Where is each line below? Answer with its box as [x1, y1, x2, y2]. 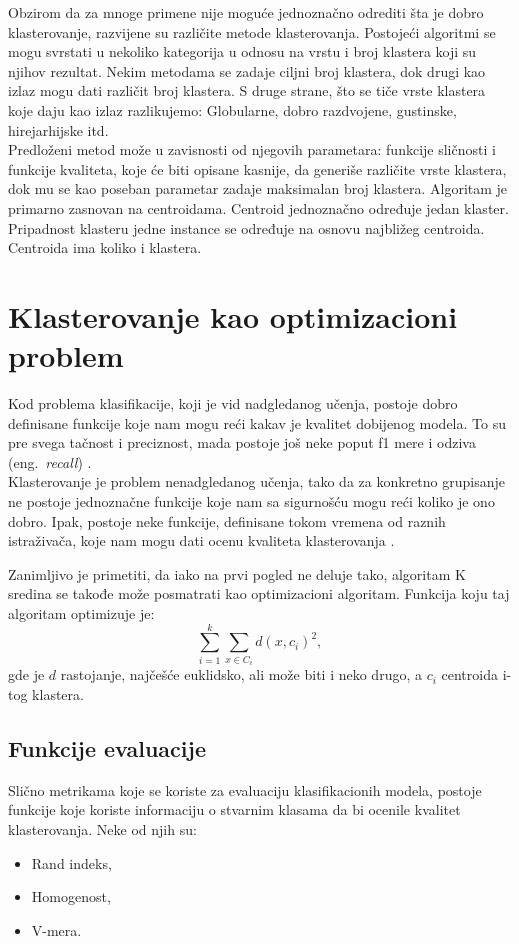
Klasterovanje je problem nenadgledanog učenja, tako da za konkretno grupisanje [8, 471, 505, 492]
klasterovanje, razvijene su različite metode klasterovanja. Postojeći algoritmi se [8, 21, 496, 42]
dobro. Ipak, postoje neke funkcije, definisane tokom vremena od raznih [8, 510, 446, 531]
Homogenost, [31, 886, 111, 907]
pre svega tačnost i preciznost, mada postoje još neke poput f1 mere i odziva [8, 432, 476, 453]
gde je [8, 664, 45, 685]
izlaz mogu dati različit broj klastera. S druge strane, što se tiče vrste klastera [8, 80, 486, 101]
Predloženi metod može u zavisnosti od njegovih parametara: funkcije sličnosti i [8, 139, 496, 160]
